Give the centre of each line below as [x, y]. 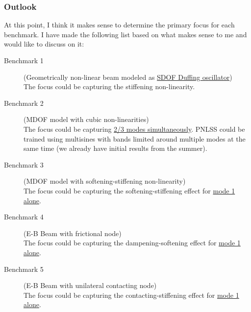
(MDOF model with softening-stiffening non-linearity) [105, 181]
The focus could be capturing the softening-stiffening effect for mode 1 [129, 190]
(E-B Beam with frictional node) [73, 233]
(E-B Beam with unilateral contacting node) [90, 285]
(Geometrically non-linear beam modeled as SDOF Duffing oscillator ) [128, 77]
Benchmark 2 [24, 103]
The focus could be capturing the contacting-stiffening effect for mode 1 [131, 295]
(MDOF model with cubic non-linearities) [86, 119]
